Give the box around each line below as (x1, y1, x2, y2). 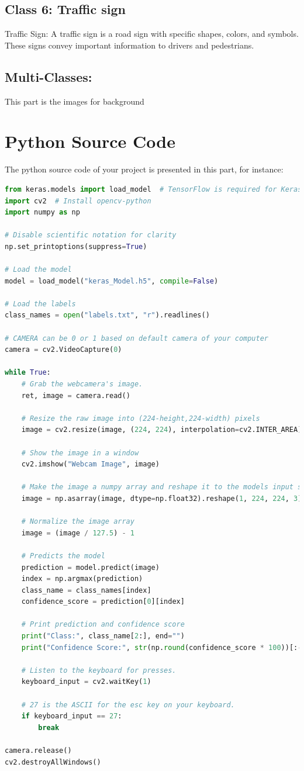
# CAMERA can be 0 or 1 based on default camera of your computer (5, 334, 269, 343)
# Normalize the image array (21, 517, 134, 526)
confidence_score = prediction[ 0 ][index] (21, 597, 185, 606)
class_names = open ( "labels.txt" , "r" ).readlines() (5, 311, 210, 320)
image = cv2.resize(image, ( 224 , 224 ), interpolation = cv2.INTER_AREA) (21, 426, 302, 434)
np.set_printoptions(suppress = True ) (5, 242, 147, 251)
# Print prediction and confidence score (21, 620, 185, 629)
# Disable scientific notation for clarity (5, 231, 177, 240)
